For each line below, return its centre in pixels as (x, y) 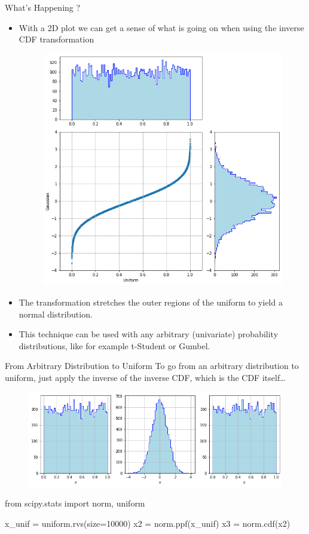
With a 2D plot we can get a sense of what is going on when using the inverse (161, 27)
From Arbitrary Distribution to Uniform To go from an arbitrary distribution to (152, 366)
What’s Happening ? (43, 7)
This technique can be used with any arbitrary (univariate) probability (149, 334)
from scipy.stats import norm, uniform (75, 503)
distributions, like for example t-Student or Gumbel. (114, 345)
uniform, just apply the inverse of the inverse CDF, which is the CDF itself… (145, 378)
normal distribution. (56, 314)
